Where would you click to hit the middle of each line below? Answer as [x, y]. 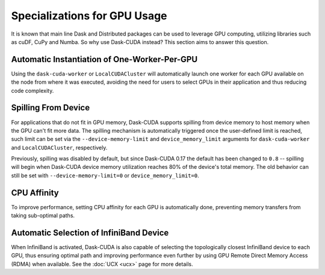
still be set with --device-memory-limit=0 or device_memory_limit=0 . [105, 175]
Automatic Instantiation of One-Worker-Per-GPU [104, 59]
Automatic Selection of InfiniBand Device [90, 232]
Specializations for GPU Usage [89, 16]
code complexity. [32, 90]
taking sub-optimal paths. [43, 216]
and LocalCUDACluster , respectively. [59, 147]
